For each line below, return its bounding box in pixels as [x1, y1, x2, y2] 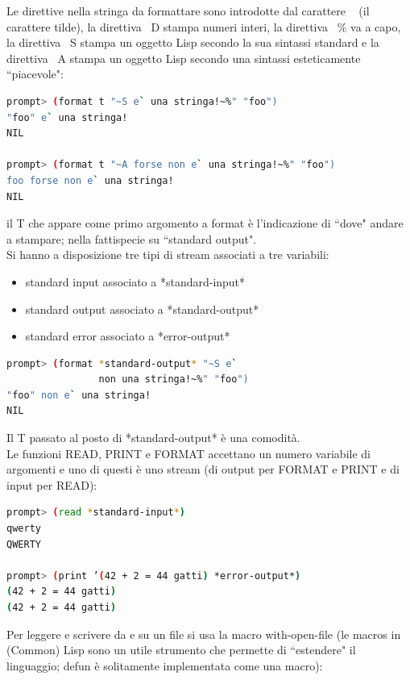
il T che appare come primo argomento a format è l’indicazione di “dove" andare [6, 215, 404, 232]
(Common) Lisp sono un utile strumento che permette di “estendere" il [6, 641, 356, 658]
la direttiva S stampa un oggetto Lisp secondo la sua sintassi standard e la [6, 34, 379, 51]
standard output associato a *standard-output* [25, 300, 259, 317]
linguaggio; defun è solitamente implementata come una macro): [6, 657, 323, 674]
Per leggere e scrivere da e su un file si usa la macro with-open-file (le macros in [6, 625, 401, 642]
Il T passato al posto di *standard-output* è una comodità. [6, 429, 300, 446]
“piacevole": [6, 65, 64, 82]
